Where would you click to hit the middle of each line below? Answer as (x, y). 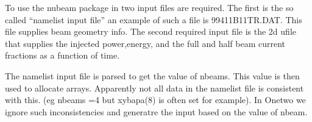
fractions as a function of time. (62, 55)
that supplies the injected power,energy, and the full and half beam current (145, 43)
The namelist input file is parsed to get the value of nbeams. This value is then (152, 75)
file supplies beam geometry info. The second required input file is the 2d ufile (151, 31)
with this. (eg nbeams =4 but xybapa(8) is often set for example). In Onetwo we (155, 100)
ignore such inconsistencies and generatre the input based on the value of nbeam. (156, 111)
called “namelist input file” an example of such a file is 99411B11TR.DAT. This (154, 19)
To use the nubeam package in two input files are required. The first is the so (149, 7)
